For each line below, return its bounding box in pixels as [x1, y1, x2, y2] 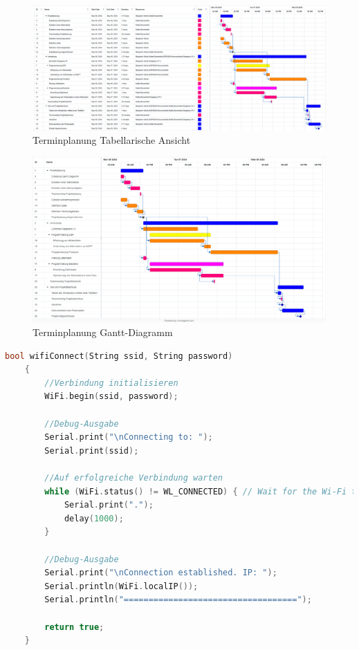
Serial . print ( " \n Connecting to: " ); [44, 432, 213, 443]
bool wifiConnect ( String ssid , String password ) [5, 351, 233, 361]
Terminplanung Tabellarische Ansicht [33, 133, 191, 147]
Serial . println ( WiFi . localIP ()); [44, 581, 199, 591]
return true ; [44, 622, 104, 632]
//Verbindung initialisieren [44, 378, 178, 388]
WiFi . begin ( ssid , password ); [44, 391, 178, 402]
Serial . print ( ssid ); [44, 445, 139, 456]
